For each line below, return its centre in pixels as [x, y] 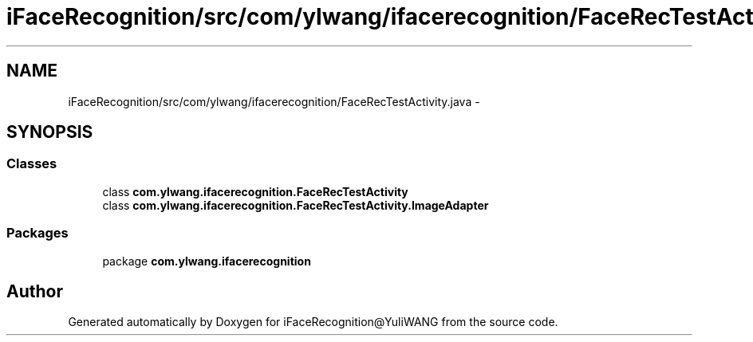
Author [35, 291]
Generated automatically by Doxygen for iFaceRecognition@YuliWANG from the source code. [313, 322]
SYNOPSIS [50, 132]
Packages [37, 233]
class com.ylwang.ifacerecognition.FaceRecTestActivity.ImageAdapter [296, 205]
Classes [32, 164]
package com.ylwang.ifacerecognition [207, 261]
